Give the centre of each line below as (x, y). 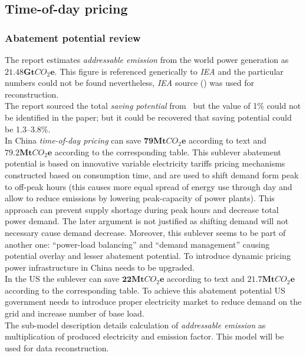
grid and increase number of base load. (75, 313)
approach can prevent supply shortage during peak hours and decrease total (142, 209)
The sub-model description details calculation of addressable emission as (135, 325)
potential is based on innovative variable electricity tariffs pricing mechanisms (145, 163)
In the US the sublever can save (62, 279)
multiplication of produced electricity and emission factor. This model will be (144, 336)
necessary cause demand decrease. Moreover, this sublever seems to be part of (145, 232)
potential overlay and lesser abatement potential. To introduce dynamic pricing (148, 256)
